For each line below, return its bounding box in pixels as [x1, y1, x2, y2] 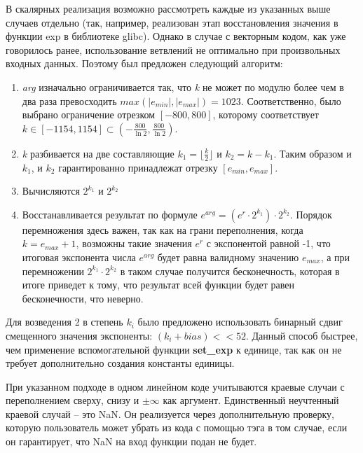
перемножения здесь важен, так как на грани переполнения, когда [22, 222, 303, 237]
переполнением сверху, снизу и [6, 393, 139, 407]
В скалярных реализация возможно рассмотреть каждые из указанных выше [6, 1, 331, 15]
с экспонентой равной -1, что [206, 236, 331, 251]
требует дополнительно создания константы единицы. [6, 356, 235, 370]
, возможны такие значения [76, 236, 192, 251]
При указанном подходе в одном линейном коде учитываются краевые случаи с [6, 379, 345, 393]
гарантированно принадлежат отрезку [58, 160, 218, 174]
